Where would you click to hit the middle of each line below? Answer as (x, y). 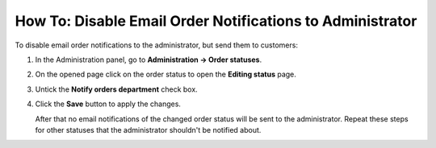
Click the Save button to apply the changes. (108, 104)
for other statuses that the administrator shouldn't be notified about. (148, 129)
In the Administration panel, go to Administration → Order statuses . (149, 60)
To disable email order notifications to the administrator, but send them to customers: (157, 45)
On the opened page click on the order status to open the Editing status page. (166, 74)
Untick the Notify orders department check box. (116, 89)
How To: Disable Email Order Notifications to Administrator (216, 21)
